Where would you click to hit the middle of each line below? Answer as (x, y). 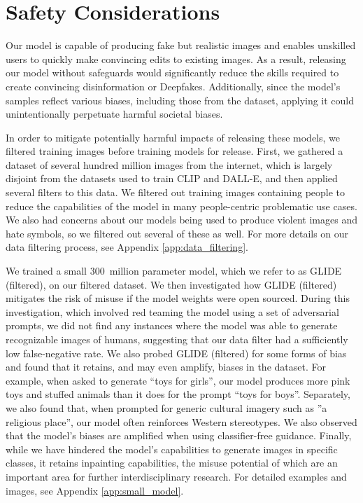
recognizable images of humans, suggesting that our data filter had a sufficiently (177, 339)
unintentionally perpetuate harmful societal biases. (114, 114)
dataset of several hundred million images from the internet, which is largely (169, 164)
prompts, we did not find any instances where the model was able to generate (172, 325)
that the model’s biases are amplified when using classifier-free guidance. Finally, (179, 435)
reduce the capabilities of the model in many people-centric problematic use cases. (181, 206)
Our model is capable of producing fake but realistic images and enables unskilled (181, 45)
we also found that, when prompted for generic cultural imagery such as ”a (166, 407)
